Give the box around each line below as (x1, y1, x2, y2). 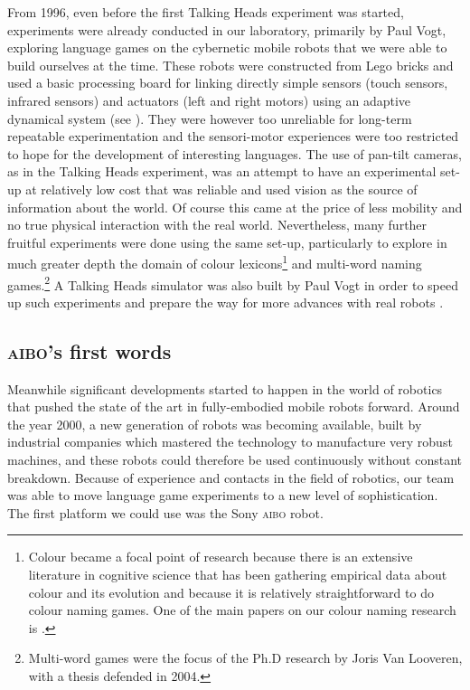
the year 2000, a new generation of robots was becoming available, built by (7, 414, 422, 433)
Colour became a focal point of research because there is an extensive (28, 547, 413, 566)
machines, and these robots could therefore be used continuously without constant (7, 449, 463, 468)
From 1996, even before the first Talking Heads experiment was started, (7, 3, 404, 21)
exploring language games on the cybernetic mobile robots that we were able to (7, 38, 447, 57)
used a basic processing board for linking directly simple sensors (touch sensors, (7, 73, 448, 92)
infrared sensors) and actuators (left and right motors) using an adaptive (7, 90, 411, 109)
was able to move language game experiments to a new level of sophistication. (7, 486, 438, 505)
